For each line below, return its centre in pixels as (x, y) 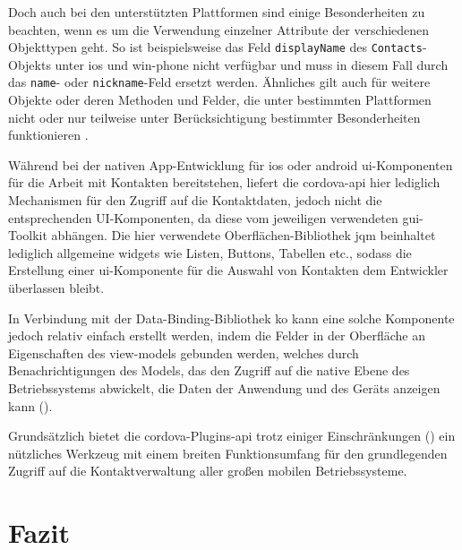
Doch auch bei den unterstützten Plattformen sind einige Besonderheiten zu (217, 12)
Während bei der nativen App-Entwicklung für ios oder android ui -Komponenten (231, 164)
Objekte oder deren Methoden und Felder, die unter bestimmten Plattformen (220, 100)
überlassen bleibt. (56, 288)
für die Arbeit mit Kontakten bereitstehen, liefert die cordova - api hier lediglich (224, 182)
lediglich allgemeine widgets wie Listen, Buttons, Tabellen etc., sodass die (210, 252)
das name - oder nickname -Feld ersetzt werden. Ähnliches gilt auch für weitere (219, 82)
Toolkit (28, 235)
